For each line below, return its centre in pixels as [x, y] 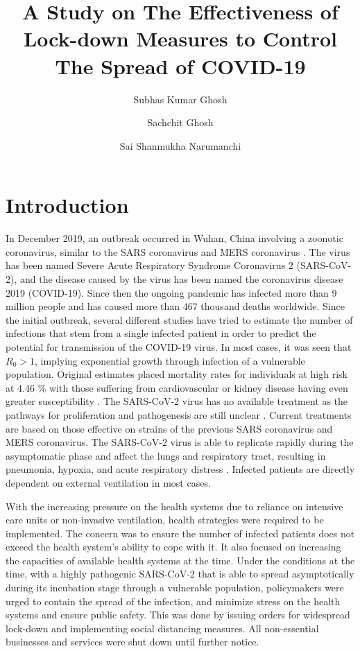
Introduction [67, 205]
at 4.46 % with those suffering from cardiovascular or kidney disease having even [177, 387]
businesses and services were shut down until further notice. [132, 642]
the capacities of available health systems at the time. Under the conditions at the [180, 560]
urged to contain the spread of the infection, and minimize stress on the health [173, 601]
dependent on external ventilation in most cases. [108, 482]
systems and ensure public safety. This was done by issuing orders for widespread [178, 615]
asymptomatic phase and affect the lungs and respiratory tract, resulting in [166, 455]
